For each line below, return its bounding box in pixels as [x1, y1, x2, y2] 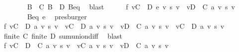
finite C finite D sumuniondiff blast [3, 30, 122, 41]
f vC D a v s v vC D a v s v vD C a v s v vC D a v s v [3, 21, 225, 31]
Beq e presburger [27, 11, 87, 21]
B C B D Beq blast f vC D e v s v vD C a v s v [27, 1, 235, 11]
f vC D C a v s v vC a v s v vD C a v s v [3, 40, 169, 51]
